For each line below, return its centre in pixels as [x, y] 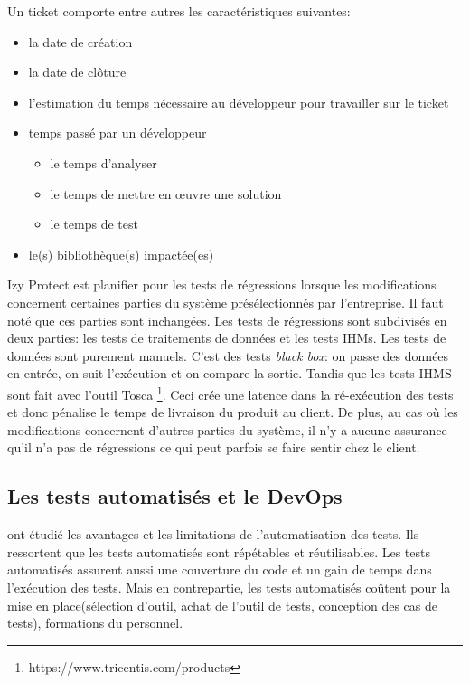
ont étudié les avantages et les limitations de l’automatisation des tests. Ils [213, 534]
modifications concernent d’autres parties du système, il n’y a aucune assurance [227, 429]
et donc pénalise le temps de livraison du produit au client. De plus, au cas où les [233, 412]
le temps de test [94, 224]
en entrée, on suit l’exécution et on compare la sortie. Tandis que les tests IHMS [230, 373]
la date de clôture [77, 72]
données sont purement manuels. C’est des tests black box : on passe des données [228, 355]
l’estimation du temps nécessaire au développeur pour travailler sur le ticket [239, 102]
